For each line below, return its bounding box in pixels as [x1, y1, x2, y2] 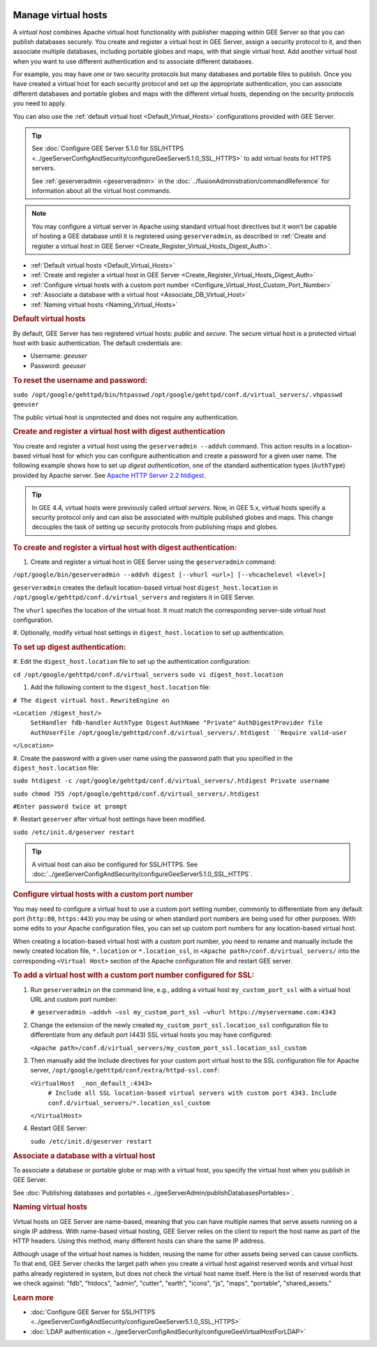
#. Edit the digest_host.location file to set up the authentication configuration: [13, 657, 251, 666]
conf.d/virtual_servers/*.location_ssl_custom [47, 1099, 210, 1107]
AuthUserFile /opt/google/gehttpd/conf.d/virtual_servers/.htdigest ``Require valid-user [30, 729, 347, 736]
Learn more [13, 1293, 54, 1302]
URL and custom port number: [30, 996, 118, 1004]
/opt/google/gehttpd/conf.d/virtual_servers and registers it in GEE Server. [13, 593, 255, 602]
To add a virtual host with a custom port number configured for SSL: [13, 970, 255, 980]
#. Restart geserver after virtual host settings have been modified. [13, 815, 206, 824]
